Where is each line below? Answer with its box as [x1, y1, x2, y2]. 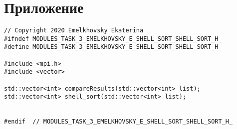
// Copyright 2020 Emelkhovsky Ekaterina [4, 27, 144, 34]
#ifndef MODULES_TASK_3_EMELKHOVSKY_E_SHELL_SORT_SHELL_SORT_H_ [4, 35, 222, 42]
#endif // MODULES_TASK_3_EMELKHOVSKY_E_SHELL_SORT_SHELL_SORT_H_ [4, 118, 233, 126]
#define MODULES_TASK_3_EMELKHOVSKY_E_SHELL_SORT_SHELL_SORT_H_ [4, 43, 222, 51]
